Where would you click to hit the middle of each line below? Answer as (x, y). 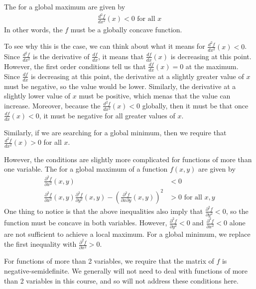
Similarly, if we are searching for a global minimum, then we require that (115, 132)
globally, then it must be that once (195, 105)
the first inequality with (40, 244)
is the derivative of (61, 56)
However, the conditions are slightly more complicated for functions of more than (128, 159)
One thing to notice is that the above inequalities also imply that (104, 211)
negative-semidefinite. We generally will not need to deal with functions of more (126, 271)
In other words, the (33, 29)
